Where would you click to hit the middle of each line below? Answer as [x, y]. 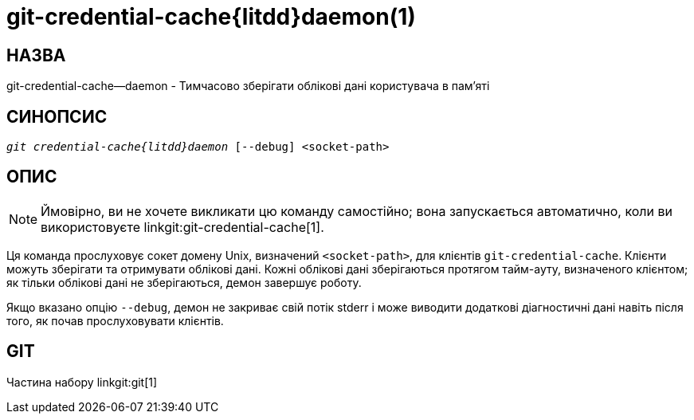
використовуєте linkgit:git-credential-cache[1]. [182, 227]
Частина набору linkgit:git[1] [82, 382]
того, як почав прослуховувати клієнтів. [115, 320]
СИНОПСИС [57, 116]
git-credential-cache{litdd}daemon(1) [211, 17]
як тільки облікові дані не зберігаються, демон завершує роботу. [184, 282]
